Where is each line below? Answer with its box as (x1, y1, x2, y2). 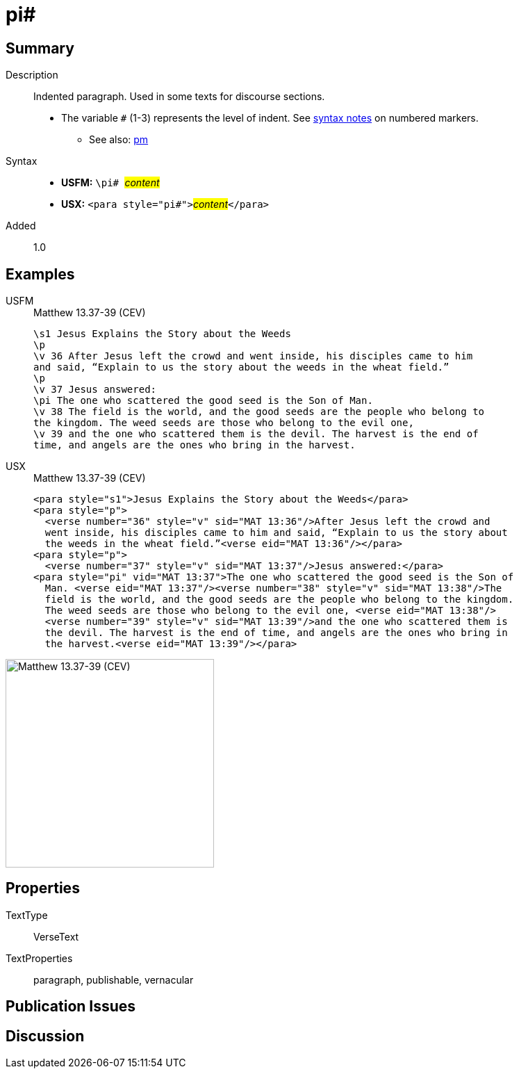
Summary (6, 39, 74, 57)
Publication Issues (6, 998, 136, 1016)
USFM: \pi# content (61, 177, 160, 189)
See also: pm (89, 133, 149, 146)
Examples (6, 265, 75, 283)
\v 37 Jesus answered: (33, 384, 157, 396)
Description (6, 69, 58, 81)
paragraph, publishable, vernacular (33, 973, 194, 986)
